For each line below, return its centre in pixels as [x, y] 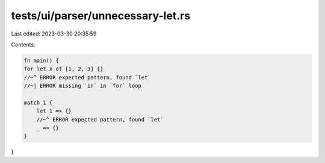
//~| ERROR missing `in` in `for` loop [82, 86]
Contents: [23, 45]
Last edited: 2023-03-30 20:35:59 [54, 34]
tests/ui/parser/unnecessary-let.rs [101, 16]
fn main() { [42, 60]
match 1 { [38, 103]
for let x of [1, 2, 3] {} [63, 69]
